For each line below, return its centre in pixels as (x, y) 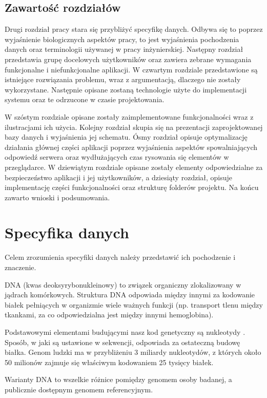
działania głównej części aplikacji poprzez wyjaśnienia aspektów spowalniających (131, 147)
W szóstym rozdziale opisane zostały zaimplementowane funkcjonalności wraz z (129, 116)
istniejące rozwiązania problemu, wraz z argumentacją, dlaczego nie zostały (123, 79)
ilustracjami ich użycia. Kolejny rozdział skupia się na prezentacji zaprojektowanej (134, 127)
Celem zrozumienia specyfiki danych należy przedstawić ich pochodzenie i (120, 257)
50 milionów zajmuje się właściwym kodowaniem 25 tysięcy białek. (109, 362)
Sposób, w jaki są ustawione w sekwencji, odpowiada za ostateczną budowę (122, 342)
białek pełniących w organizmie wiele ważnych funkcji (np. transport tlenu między (134, 304)
